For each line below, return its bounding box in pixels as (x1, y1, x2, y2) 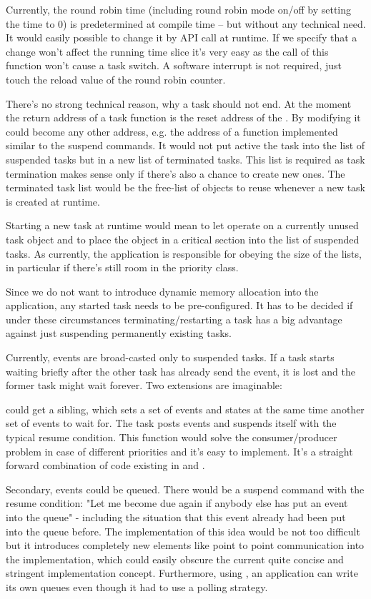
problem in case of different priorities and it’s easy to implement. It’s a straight (6, 443, 353, 458)
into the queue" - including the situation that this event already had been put (6, 510, 346, 524)
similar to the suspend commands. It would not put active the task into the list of (6, 138, 365, 153)
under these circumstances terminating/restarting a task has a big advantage (6, 311, 342, 326)
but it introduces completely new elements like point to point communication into (6, 538, 365, 553)
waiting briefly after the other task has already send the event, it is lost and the (6, 363, 355, 378)
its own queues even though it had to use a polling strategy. (6, 579, 268, 594)
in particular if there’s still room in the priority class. (6, 260, 239, 275)
